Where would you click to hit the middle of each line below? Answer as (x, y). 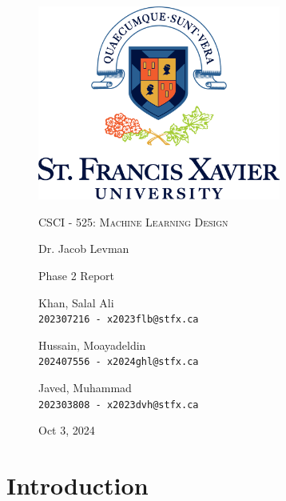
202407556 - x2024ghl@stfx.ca (119, 362)
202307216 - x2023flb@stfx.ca (119, 320)
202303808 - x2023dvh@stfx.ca (119, 405)
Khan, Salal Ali (76, 302)
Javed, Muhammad (85, 388)
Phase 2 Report (77, 276)
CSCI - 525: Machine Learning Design (133, 221)
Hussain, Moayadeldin (92, 345)
